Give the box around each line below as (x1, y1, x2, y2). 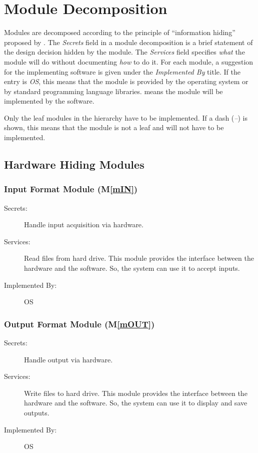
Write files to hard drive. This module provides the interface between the (24, 387, 247, 398)
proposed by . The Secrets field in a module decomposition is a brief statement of (4, 37, 253, 47)
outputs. (24, 407, 49, 417)
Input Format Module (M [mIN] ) (4, 183, 138, 195)
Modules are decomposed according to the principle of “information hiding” (4, 27, 235, 38)
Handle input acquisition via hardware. (24, 219, 143, 230)
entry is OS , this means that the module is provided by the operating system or (4, 76, 248, 87)
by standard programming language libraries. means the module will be (4, 86, 223, 96)
